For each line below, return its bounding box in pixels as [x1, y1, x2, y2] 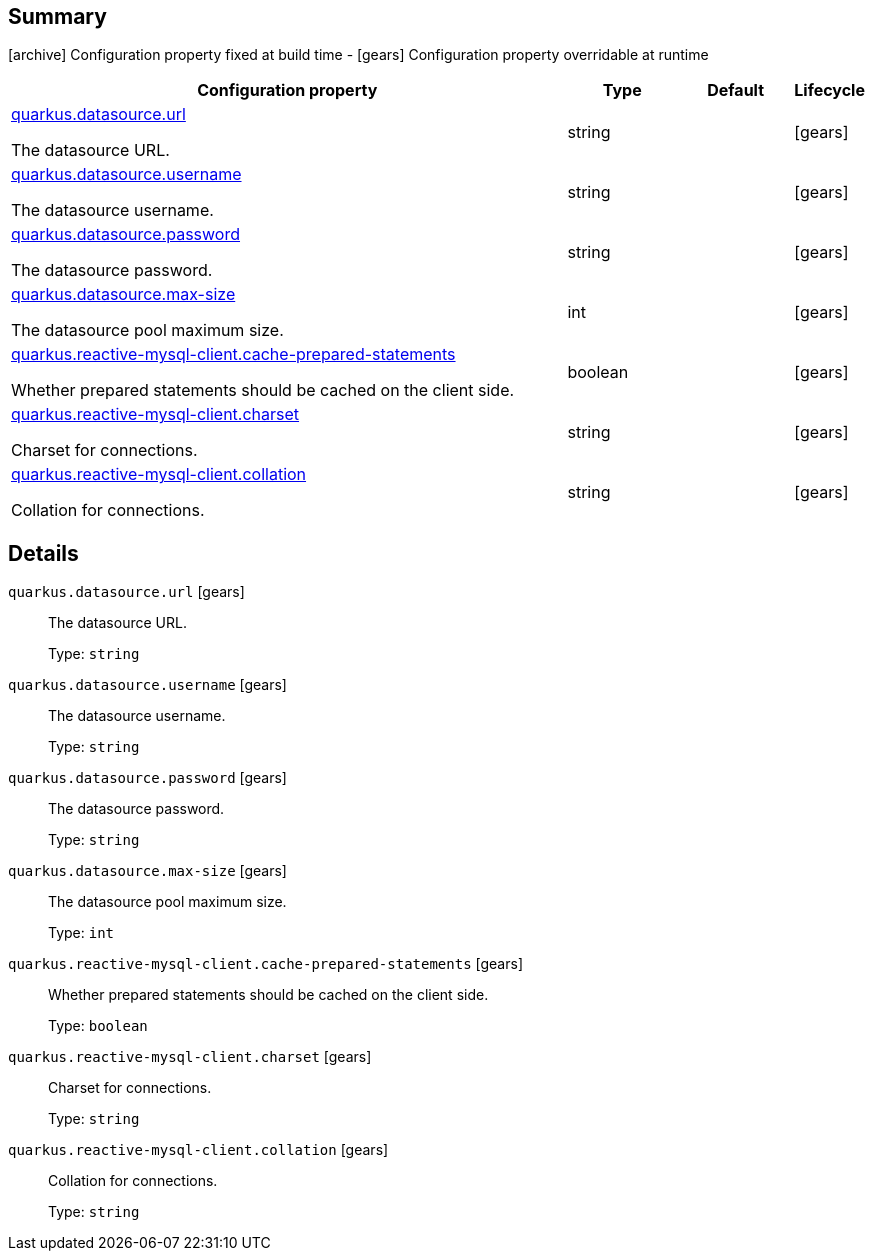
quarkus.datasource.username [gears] [8, 676, 287, 694]
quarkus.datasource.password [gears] [8, 769, 287, 787]
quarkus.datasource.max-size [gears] [8, 862, 287, 880]
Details [8, 540, 79, 566]
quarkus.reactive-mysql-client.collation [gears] [8, 1141, 389, 1159]
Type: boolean [48, 1017, 148, 1035]
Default [707, 80, 765, 101]
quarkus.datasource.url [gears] [8, 583, 245, 601]
